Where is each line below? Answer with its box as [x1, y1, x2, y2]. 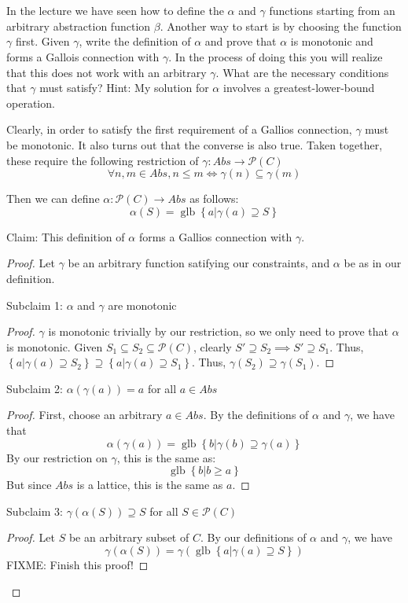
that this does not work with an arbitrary [6, 64, 207, 80]
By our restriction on [6, 449, 108, 465]
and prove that [204, 33, 277, 50]
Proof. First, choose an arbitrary [6, 406, 163, 423]
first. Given [15, 33, 70, 50]
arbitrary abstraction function [6, 17, 151, 34]
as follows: [189, 190, 239, 207]
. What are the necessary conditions [215, 64, 389, 80]
